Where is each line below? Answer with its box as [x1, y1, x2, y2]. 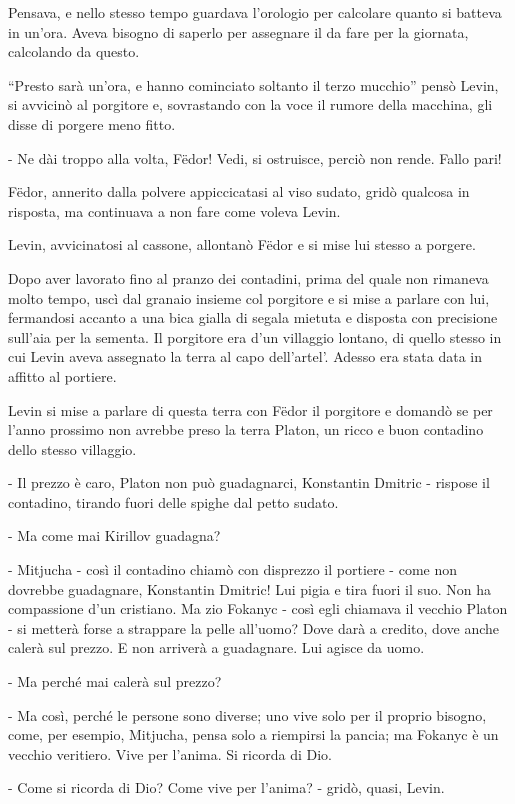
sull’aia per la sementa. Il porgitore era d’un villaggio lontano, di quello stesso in [8, 326, 502, 347]
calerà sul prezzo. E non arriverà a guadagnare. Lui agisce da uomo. [8, 637, 425, 658]
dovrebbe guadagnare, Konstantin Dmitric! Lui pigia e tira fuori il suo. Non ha [8, 578, 492, 599]
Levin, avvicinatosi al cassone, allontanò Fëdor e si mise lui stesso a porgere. [8, 234, 476, 255]
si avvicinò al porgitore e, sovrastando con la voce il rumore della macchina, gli [8, 94, 493, 115]
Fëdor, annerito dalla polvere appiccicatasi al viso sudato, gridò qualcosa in [8, 181, 470, 202]
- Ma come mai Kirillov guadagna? [8, 525, 221, 546]
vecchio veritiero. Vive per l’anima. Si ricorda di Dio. [8, 743, 332, 764]
